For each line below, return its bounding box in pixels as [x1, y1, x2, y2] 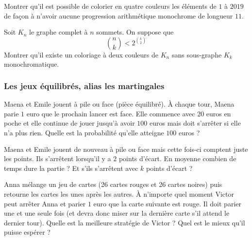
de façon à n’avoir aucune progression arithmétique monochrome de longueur [4, 10, 233, 20]
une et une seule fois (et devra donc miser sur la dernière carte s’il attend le [4, 208, 230, 218]
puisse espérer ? [4, 227, 50, 237]
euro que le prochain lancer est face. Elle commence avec [26, 108, 195, 118]
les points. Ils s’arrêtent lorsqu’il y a [4, 153, 111, 164]
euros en [206, 108, 231, 118]
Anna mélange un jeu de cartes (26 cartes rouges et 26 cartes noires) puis [4, 179, 222, 189]
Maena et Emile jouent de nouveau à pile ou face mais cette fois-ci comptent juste [4, 144, 248, 154]
